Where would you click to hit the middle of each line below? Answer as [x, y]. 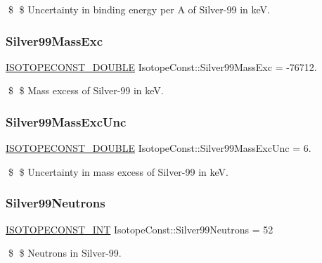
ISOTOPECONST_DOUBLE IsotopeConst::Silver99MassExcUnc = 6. [159, 148]
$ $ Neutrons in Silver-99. [65, 253]
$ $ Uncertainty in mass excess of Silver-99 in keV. [118, 171]
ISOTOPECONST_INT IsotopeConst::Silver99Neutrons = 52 [140, 229]
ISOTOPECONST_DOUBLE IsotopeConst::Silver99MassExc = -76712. [161, 66]
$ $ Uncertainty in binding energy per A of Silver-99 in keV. [139, 9]
